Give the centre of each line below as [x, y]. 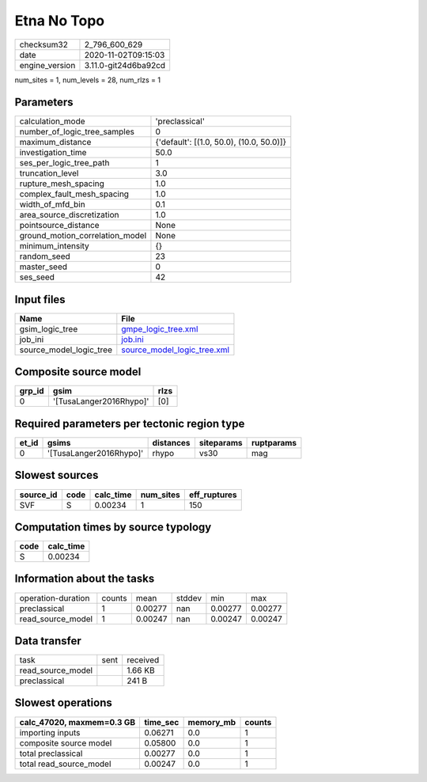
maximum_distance [55, 142]
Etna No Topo [60, 21]
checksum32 [44, 44]
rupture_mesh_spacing [62, 184]
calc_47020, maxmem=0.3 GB [77, 722]
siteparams [221, 443]
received [143, 660]
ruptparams [274, 443]
